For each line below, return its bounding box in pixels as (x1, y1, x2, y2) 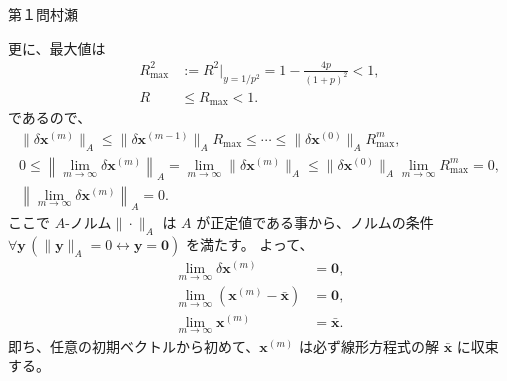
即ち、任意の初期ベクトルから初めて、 (8, 335, 260, 356)
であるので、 (8, 107, 92, 128)
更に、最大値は (8, 37, 106, 58)
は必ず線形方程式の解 (298, 335, 439, 356)
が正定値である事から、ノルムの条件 (196, 212, 434, 233)
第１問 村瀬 (8, 4, 78, 24)
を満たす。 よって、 (186, 233, 314, 254)
